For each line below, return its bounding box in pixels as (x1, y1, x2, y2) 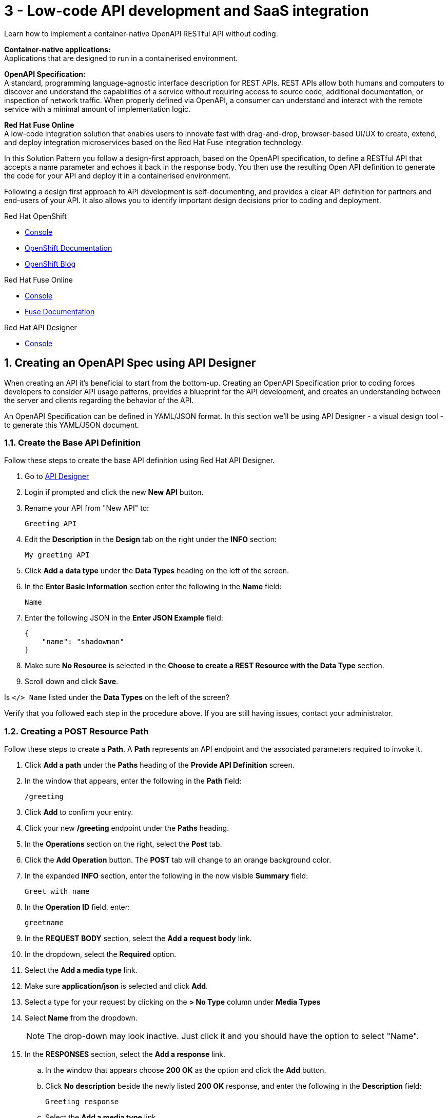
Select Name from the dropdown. (25, 1013, 138, 1023)
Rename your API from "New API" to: (25, 504, 149, 513)
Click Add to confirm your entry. (25, 808, 133, 817)
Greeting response (45, 1097, 119, 1106)
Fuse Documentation (25, 307, 95, 316)
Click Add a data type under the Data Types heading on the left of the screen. (25, 566, 289, 575)
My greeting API (25, 551, 90, 560)
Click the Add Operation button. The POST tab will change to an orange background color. (25, 855, 332, 865)
